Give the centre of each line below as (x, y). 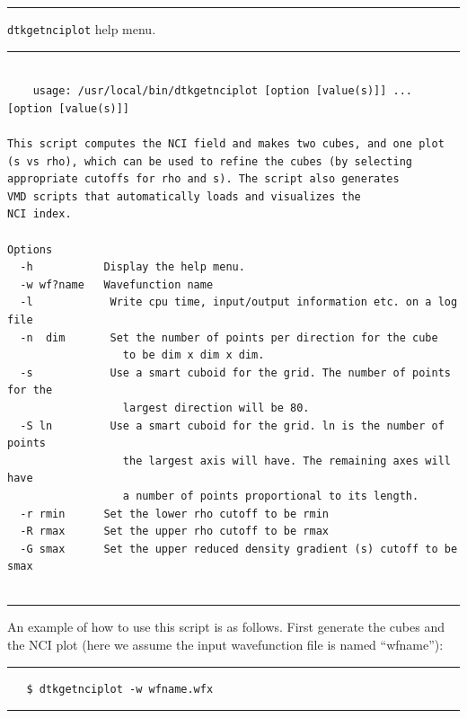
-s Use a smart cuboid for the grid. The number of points (235, 372)
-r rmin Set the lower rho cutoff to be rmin (174, 514)
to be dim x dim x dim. (194, 355)
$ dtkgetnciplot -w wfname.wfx (120, 689)
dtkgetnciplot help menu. (82, 29)
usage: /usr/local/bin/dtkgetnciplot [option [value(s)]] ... (223, 91)
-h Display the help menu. (132, 267)
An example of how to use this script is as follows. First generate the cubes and (226, 627)
